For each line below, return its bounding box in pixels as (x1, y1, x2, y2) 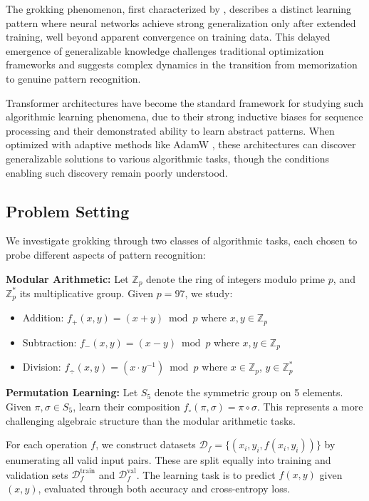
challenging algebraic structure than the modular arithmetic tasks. (6, 413, 296, 428)
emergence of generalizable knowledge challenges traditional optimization (6, 43, 324, 58)
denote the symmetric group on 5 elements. (154, 385, 343, 400)
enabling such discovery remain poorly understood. (6, 165, 228, 180)
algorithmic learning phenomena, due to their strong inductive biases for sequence (6, 109, 363, 124)
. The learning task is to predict (136, 467, 276, 482)
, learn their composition (73, 398, 180, 413)
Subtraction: (22, 334, 77, 349)
